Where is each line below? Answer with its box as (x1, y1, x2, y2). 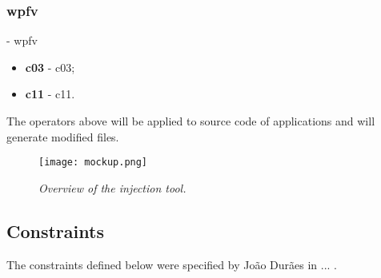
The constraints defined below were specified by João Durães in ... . (6, 256, 338, 272)
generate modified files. (6, 128, 119, 145)
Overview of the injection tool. (38, 179, 186, 196)
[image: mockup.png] (38, 157, 148, 169)
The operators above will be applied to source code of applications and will (6, 113, 375, 129)
